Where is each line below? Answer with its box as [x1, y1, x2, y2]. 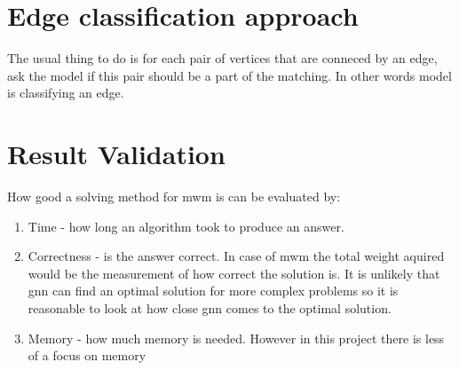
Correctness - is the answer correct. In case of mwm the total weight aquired [28, 247, 445, 265]
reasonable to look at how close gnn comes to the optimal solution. [28, 299, 392, 317]
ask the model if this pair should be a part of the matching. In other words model [7, 66, 452, 84]
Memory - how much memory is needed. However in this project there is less [28, 328, 445, 347]
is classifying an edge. [7, 83, 124, 102]
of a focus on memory [28, 346, 146, 365]
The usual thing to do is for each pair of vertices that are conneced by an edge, [7, 49, 438, 67]
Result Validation [7, 136, 226, 172]
